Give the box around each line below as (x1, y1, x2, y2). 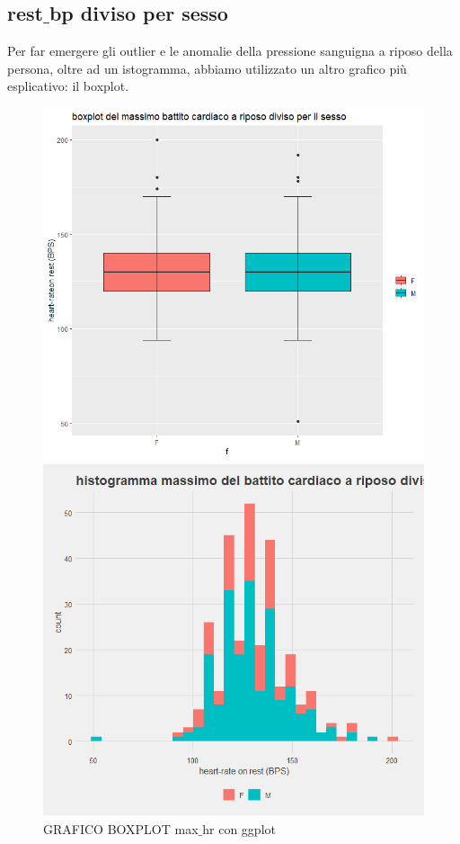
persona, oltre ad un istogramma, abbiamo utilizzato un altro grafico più (7, 58, 407, 77)
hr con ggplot (202, 819, 276, 838)
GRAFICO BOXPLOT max (43, 819, 199, 838)
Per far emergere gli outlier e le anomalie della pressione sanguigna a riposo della (7, 41, 453, 60)
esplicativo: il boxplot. (7, 76, 129, 95)
